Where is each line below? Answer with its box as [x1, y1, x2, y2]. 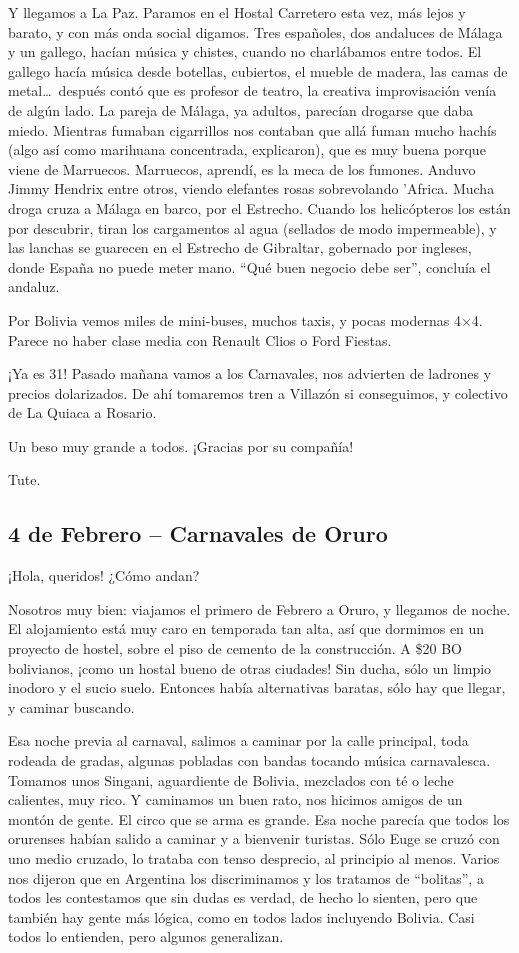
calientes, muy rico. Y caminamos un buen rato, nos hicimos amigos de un [8, 789, 463, 810]
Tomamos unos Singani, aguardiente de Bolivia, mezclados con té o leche [8, 769, 454, 790]
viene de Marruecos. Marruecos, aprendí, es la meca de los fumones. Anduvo [8, 158, 476, 179]
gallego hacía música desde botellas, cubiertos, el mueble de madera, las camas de [8, 60, 508, 81]
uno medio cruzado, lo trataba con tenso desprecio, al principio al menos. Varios [8, 847, 500, 868]
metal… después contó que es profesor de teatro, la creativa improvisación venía [8, 80, 497, 101]
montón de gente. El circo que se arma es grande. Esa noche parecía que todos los [8, 808, 510, 829]
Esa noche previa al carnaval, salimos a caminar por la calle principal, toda [8, 730, 469, 751]
